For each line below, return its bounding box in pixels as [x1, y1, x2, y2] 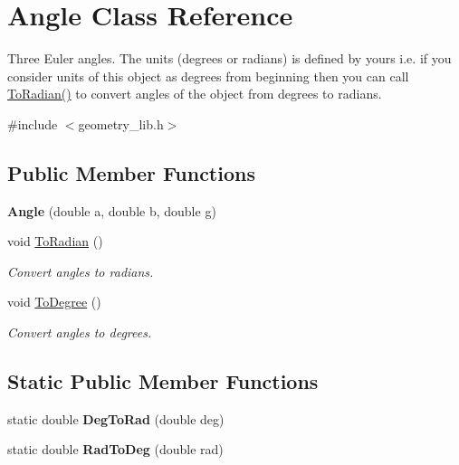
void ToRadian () [7, 232, 103, 251]
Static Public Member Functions [7, 367, 319, 395]
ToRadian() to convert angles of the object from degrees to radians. [7, 84, 382, 103]
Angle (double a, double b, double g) [7, 201, 216, 220]
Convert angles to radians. [7, 261, 154, 280]
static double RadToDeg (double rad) [7, 440, 224, 459]
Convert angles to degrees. [7, 323, 152, 342]
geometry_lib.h [78, 114, 164, 133]
